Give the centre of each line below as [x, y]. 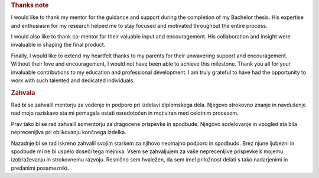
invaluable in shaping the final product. [58, 45]
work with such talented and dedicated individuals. [73, 80]
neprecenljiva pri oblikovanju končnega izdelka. [69, 132]
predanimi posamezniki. [40, 168]
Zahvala [23, 93]
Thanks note [30, 5]
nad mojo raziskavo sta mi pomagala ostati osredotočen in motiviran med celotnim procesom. [125, 113]
